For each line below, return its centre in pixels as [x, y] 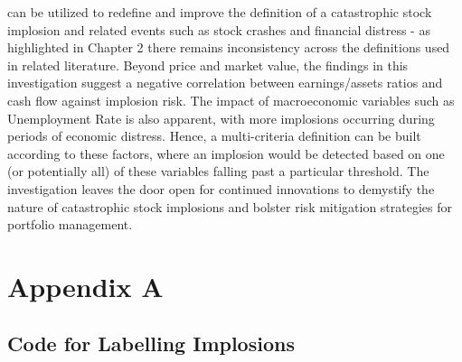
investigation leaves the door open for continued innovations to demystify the [221, 188]
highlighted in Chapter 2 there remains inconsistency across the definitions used [229, 47]
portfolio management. [70, 224]
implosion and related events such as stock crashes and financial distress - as [219, 29]
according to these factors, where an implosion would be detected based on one [226, 153]
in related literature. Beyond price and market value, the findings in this [208, 65]
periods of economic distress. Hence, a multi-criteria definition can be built [214, 136]
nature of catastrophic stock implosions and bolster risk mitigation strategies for [230, 206]
